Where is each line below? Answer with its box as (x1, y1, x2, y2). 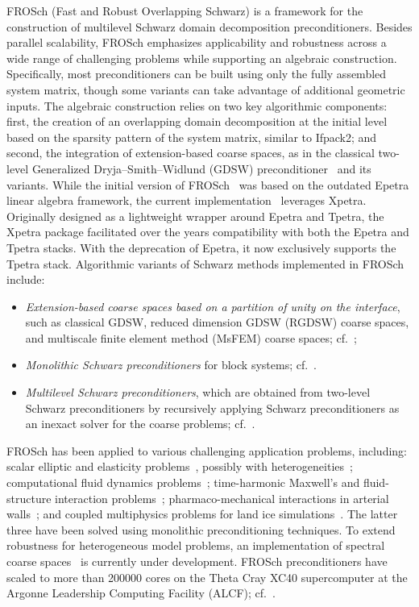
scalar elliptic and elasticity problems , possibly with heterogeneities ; (6, 458, 353, 475)
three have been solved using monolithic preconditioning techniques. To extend (6, 521, 396, 538)
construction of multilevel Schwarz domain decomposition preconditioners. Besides (6, 18, 413, 35)
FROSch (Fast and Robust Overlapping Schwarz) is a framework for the (6, 2, 363, 19)
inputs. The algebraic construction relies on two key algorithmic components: (6, 97, 388, 114)
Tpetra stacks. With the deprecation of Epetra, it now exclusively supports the (6, 239, 396, 256)
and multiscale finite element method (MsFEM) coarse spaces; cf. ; (25, 329, 357, 346)
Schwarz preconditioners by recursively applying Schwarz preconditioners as (25, 399, 400, 416)
